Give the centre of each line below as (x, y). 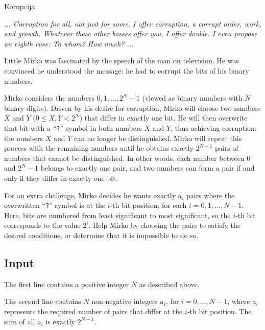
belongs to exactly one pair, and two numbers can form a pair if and (148, 168)
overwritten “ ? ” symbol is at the (55, 205)
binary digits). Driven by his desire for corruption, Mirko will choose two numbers (132, 108)
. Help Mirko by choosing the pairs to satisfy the (164, 225)
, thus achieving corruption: (214, 127)
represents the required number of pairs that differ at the (93, 311)
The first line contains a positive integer (67, 284)
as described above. (169, 284)
